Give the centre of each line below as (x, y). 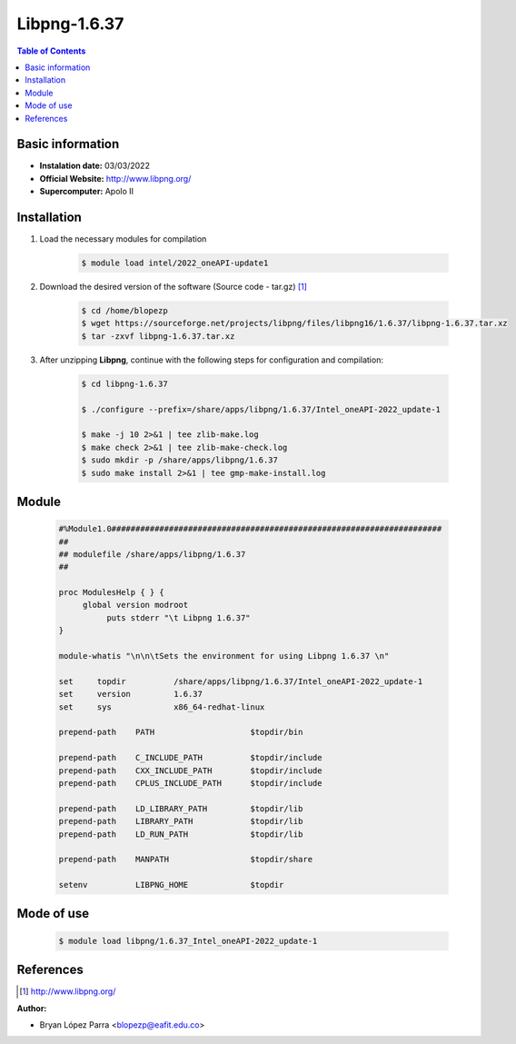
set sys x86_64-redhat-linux (162, 707)
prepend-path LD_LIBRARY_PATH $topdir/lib (181, 808)
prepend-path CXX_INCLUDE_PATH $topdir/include (190, 771)
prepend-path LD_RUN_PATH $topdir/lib (181, 834)
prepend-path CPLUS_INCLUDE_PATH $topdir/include (190, 783)
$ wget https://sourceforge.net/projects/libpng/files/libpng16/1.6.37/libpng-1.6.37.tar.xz (294, 323)
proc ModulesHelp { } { (112, 592)
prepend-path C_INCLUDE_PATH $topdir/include (190, 758)
